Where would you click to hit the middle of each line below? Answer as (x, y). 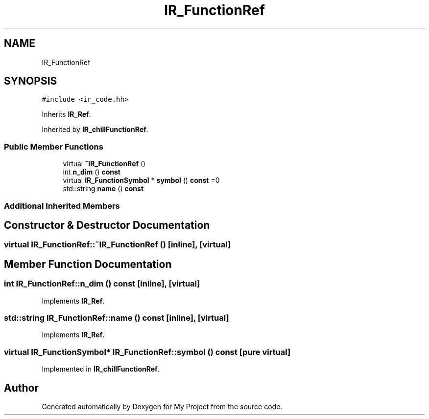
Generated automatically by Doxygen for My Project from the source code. (162, 406)
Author (21, 388)
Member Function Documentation (88, 264)
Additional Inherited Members (62, 206)
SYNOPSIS (31, 81)
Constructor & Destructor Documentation (107, 225)
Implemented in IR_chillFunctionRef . (101, 369)
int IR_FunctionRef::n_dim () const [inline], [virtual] (102, 284)
